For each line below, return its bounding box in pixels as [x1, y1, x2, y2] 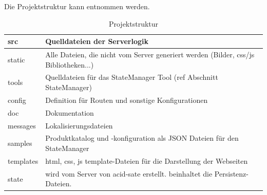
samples [8, 138, 32, 148]
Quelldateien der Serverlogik [45, 36, 148, 47]
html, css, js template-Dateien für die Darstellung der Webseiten [45, 155, 248, 166]
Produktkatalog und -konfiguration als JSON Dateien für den [45, 133, 239, 143]
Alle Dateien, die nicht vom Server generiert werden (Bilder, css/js [45, 49, 255, 60]
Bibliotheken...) [45, 59, 94, 70]
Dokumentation [45, 107, 94, 118]
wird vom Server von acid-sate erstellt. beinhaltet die [45, 168, 213, 179]
